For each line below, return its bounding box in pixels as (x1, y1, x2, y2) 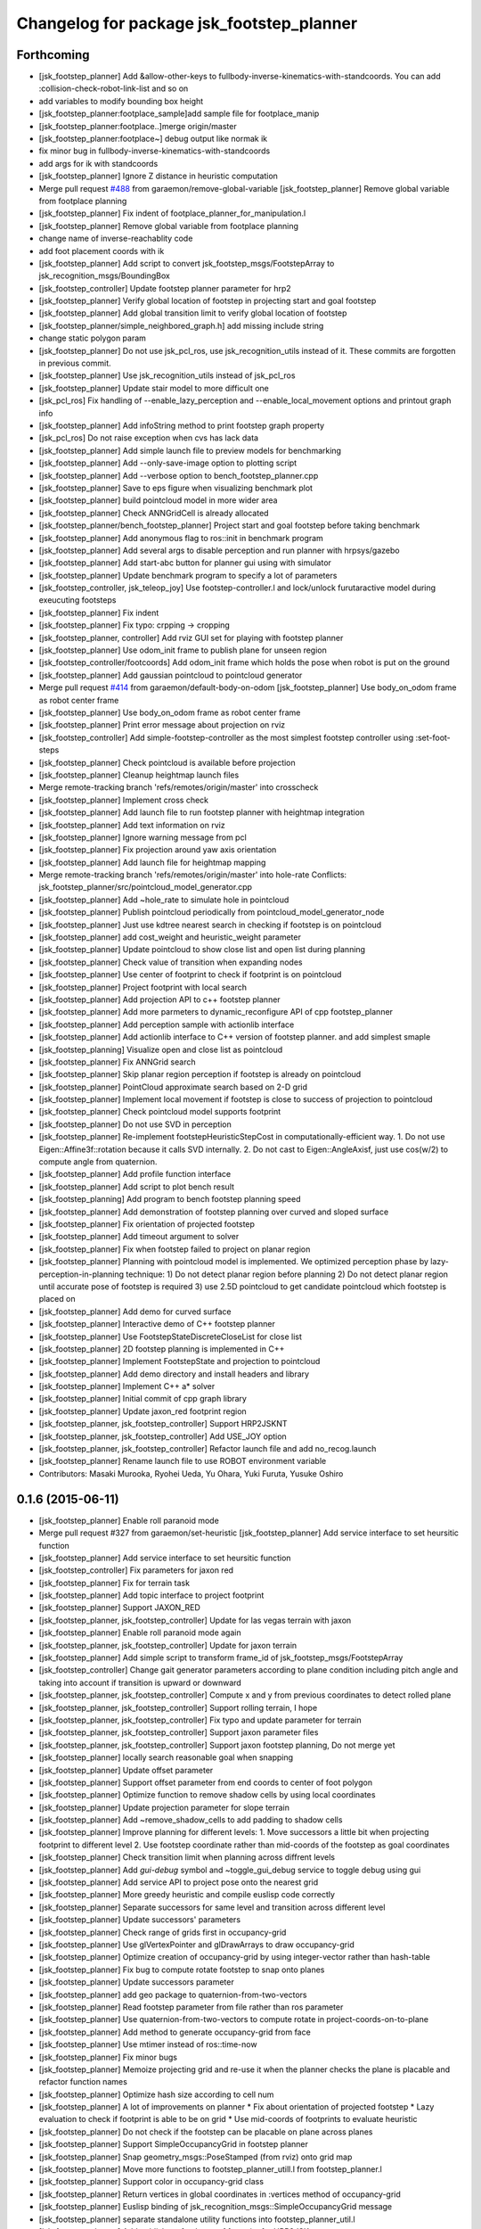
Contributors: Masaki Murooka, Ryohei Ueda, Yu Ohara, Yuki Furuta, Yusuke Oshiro (38, 1468, 344, 1479)
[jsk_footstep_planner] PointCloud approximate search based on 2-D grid (38, 1082, 307, 1092)
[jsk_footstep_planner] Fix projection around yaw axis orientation (38, 844, 277, 855)
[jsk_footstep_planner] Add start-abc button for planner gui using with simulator (38, 557, 331, 568)
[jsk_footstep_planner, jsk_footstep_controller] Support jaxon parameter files (38, 1727, 319, 1738)
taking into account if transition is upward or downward (38, 1677, 242, 1688)
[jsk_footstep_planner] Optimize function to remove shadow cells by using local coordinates (38, 1789, 376, 1800)
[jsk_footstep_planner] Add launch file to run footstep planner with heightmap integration (38, 807, 365, 818)
